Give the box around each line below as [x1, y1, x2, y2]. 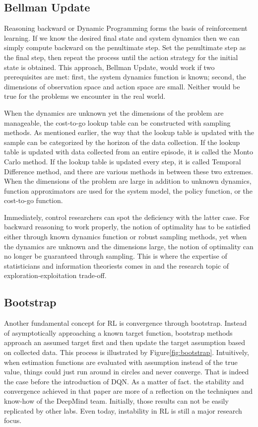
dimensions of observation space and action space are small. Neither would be [4, 81, 240, 91]
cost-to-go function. [4, 195, 63, 206]
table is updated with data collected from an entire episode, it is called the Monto [4, 146, 253, 157]
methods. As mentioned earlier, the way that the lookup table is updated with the [4, 127, 254, 138]
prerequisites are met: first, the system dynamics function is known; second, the [4, 71, 246, 82]
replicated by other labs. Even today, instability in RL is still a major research [4, 405, 242, 416]
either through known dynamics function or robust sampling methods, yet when [4, 231, 247, 242]
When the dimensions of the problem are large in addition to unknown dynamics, [4, 176, 252, 186]
